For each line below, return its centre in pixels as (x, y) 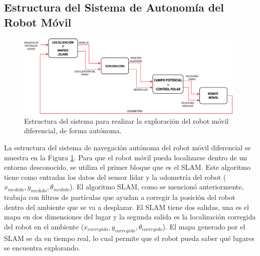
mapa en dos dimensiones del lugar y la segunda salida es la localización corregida (130, 217)
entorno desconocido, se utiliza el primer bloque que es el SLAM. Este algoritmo (127, 167)
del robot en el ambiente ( (44, 226)
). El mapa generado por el (204, 226)
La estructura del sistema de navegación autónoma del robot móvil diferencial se (127, 147)
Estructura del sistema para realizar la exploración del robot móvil (126, 120)
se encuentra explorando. (42, 248)
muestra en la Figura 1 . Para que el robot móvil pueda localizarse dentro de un (125, 157)
